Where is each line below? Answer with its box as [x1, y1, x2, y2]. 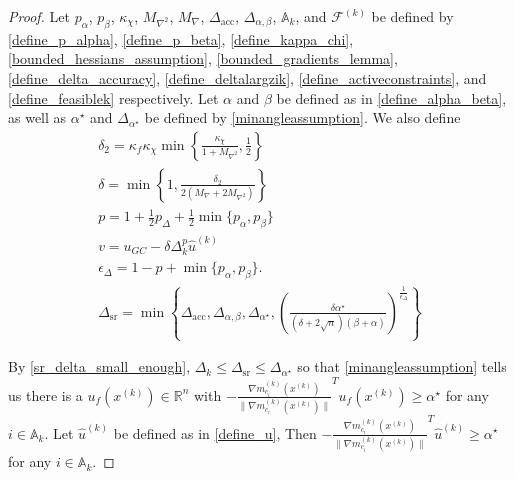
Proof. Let [8, 6, 70, 26]
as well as [8, 107, 67, 128]
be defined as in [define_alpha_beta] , [276, 87, 507, 108]
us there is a [8, 384, 83, 405]
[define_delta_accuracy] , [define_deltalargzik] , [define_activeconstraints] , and [8, 67, 487, 88]
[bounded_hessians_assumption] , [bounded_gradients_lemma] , [8, 48, 398, 69]
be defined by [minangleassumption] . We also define [144, 107, 461, 128]
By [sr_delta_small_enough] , [8, 356, 191, 377]
